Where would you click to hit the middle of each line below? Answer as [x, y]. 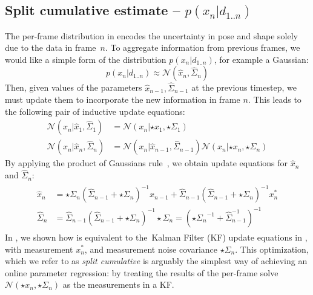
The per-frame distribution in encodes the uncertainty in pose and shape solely [151, 35]
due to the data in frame [51, 47]
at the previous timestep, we [244, 87]
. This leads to [275, 99]
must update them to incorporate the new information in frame [123, 99]
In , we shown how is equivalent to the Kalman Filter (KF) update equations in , [156, 237]
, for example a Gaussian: [261, 59]
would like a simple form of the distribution [86, 59]
